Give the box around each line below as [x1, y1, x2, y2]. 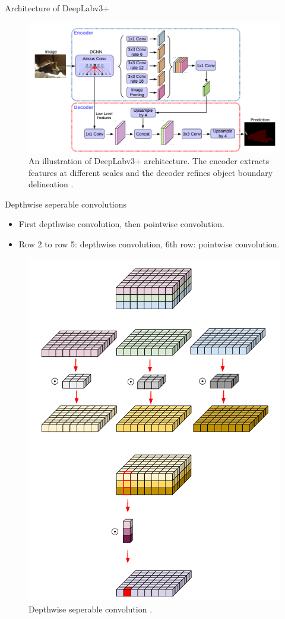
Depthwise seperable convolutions [5, 197, 127, 210]
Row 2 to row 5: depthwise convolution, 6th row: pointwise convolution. [18, 238, 280, 250]
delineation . [28, 178, 74, 190]
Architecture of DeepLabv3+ [5, 2, 110, 14]
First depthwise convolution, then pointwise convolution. [18, 218, 225, 230]
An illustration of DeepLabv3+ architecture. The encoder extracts [28, 155, 270, 167]
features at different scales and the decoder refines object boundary [28, 166, 273, 178]
